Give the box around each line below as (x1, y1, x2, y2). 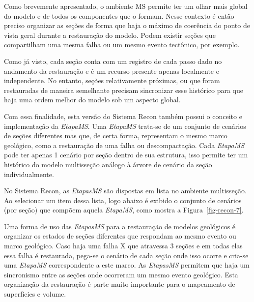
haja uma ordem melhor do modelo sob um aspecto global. (4, 94, 181, 105)
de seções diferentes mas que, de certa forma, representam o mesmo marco (4, 130, 227, 141)
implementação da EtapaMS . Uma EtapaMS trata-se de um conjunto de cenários (4, 121, 246, 131)
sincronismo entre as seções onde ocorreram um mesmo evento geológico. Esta (4, 269, 238, 279)
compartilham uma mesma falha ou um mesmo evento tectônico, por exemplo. (4, 39, 240, 50)
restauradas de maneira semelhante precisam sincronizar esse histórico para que (4, 85, 243, 95)
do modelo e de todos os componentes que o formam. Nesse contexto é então (4, 10, 234, 21)
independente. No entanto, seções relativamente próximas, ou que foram (4, 75, 220, 86)
